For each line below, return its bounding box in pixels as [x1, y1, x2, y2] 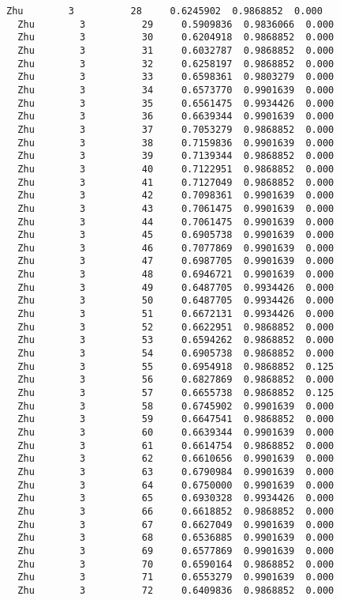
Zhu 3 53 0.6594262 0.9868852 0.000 [17, 334, 334, 346]
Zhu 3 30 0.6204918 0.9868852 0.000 [17, 32, 334, 43]
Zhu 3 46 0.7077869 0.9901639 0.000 [17, 242, 334, 254]
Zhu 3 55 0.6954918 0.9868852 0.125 [17, 360, 334, 372]
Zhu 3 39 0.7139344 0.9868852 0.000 [17, 150, 334, 162]
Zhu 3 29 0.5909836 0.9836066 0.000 [17, 18, 334, 30]
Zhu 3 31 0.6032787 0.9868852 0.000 [17, 44, 334, 56]
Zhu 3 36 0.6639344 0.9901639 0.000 [17, 111, 334, 123]
